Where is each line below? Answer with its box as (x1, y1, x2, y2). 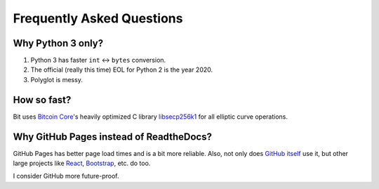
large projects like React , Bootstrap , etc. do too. (13, 159, 151, 168)
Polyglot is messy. (30, 75, 84, 84)
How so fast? (13, 93, 72, 105)
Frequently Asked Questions (13, 11, 183, 26)
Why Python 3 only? (13, 37, 104, 49)
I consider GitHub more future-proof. (13, 172, 119, 181)
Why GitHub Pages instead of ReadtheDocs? (13, 131, 212, 143)
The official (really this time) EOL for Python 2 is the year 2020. (30, 65, 213, 74)
